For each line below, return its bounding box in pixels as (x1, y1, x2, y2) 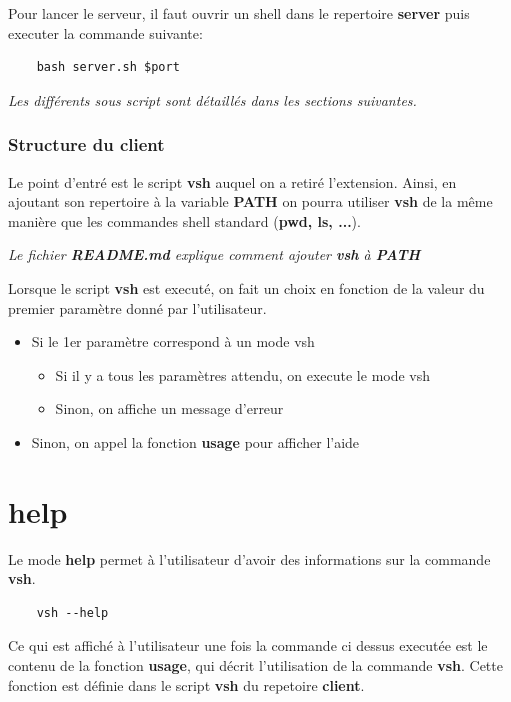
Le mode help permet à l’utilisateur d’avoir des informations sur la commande (8, 548, 491, 569)
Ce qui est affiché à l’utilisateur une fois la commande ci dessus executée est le (8, 635, 488, 656)
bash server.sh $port (36, 60, 180, 75)
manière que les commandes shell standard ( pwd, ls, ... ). (8, 210, 361, 231)
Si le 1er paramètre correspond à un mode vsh (31, 331, 315, 352)
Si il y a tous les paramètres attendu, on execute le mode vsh (55, 364, 431, 385)
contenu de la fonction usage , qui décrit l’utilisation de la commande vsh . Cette (8, 655, 503, 676)
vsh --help (36, 605, 109, 620)
